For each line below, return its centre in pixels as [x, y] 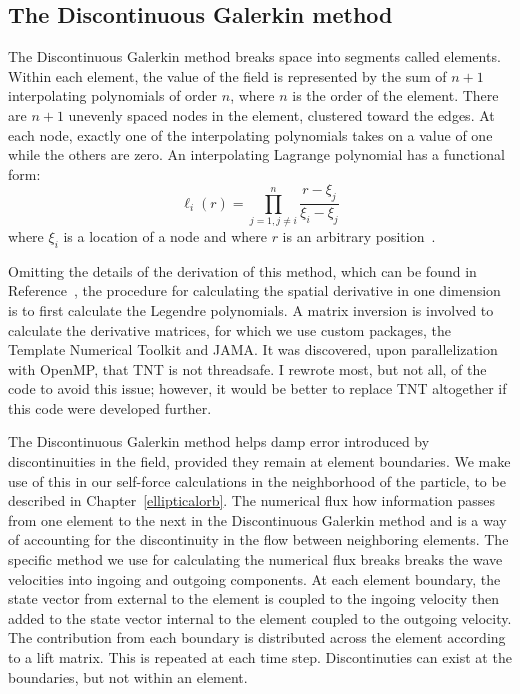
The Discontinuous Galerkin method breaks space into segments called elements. [254, 56]
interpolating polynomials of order [113, 95]
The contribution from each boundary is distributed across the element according [257, 637]
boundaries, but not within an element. [128, 676]
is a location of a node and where [165, 235]
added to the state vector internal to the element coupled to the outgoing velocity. [260, 617]
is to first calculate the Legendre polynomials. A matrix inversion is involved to [251, 309]
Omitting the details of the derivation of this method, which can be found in [242, 270]
